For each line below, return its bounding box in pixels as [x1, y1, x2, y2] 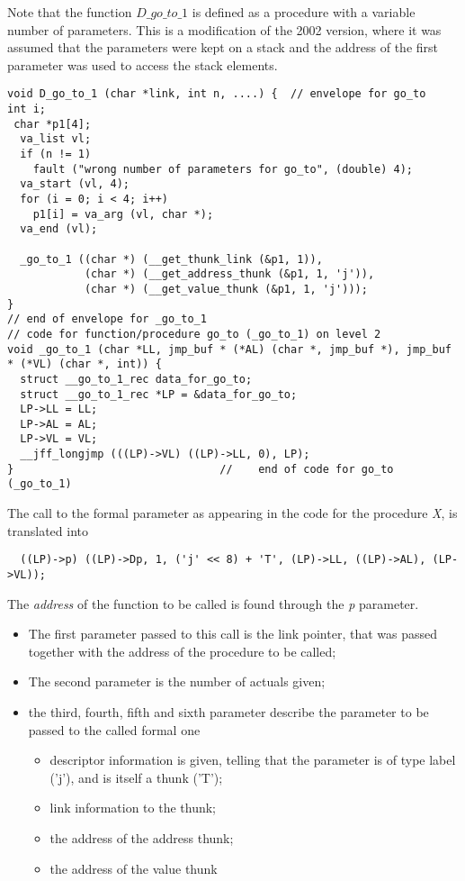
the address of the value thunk [49, 858, 218, 877]
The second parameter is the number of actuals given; [28, 672, 326, 691]
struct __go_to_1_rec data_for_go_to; [20, 372, 253, 386]
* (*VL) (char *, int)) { [7, 358, 162, 371]
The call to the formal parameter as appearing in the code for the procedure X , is [7, 504, 458, 522]
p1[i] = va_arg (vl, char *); [32, 207, 214, 221]
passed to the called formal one [28, 720, 201, 739]
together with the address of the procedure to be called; [28, 641, 336, 660]
